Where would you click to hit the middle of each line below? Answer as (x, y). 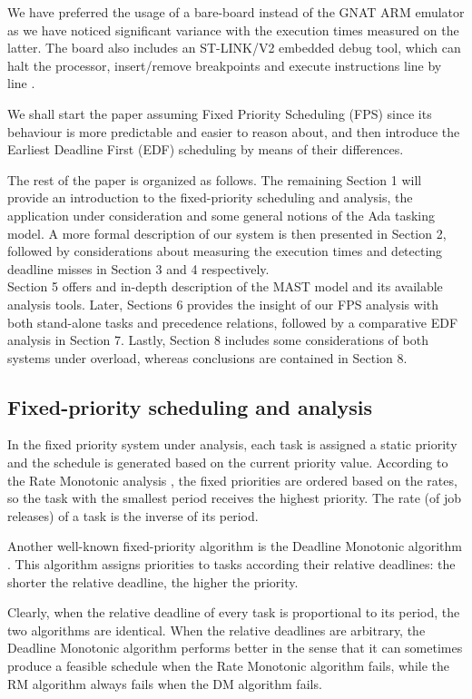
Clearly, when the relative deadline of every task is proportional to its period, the (234, 612)
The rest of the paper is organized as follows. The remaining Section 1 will (215, 179)
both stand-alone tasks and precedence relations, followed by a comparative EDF (233, 322)
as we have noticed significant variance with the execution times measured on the (233, 30)
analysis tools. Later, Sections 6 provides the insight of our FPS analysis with (223, 304)
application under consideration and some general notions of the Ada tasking (221, 215)
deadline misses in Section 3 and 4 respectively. (138, 268)
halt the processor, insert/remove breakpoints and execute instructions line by (225, 65)
